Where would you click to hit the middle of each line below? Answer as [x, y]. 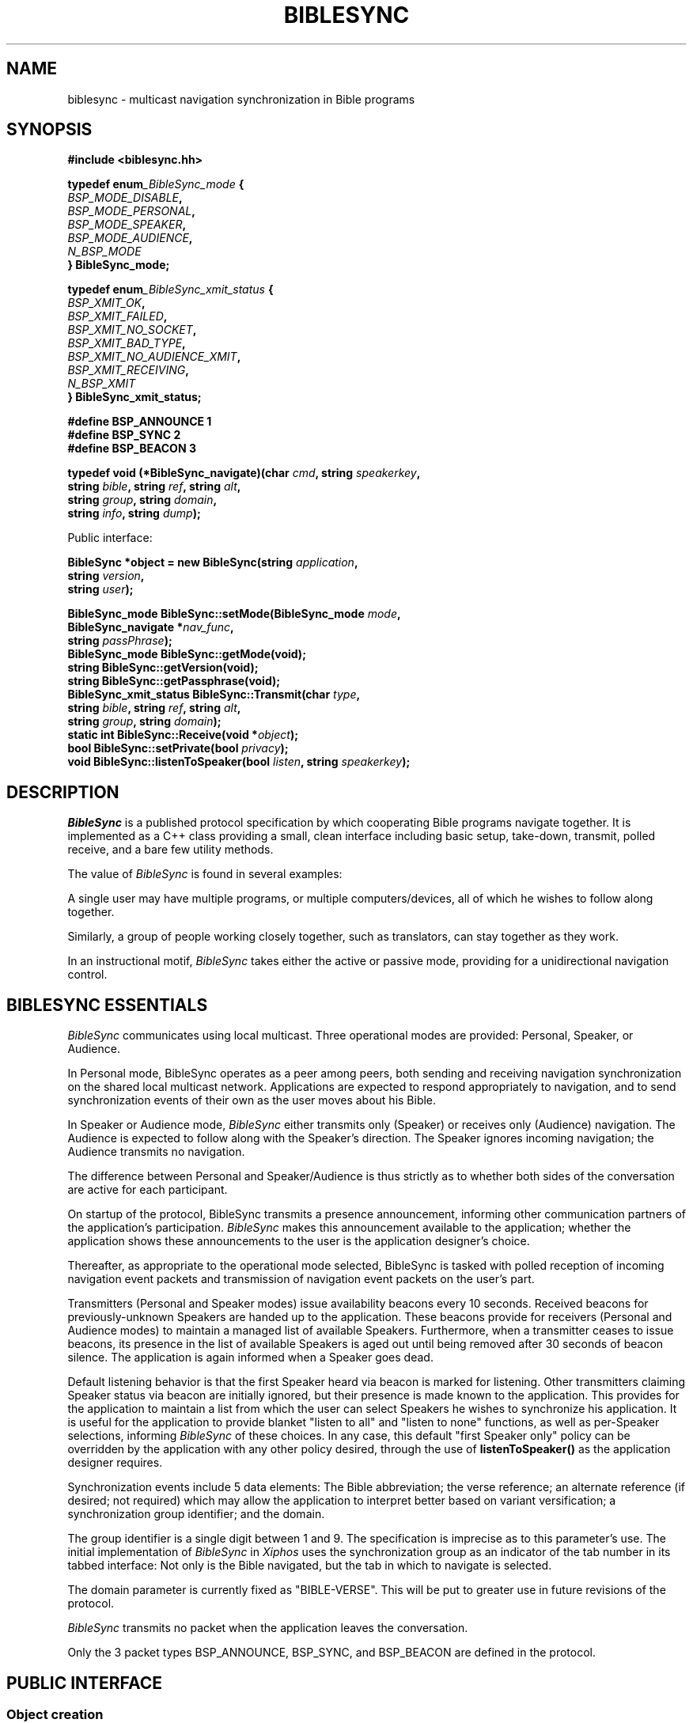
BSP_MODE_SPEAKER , [127, 225]
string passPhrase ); [120, 641]
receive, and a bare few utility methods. [170, 850]
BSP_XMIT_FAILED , [117, 316]
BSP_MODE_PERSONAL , [131, 211]
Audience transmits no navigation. [156, 1152]
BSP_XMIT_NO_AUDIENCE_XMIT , [154, 357]
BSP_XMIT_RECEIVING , [128, 370]
